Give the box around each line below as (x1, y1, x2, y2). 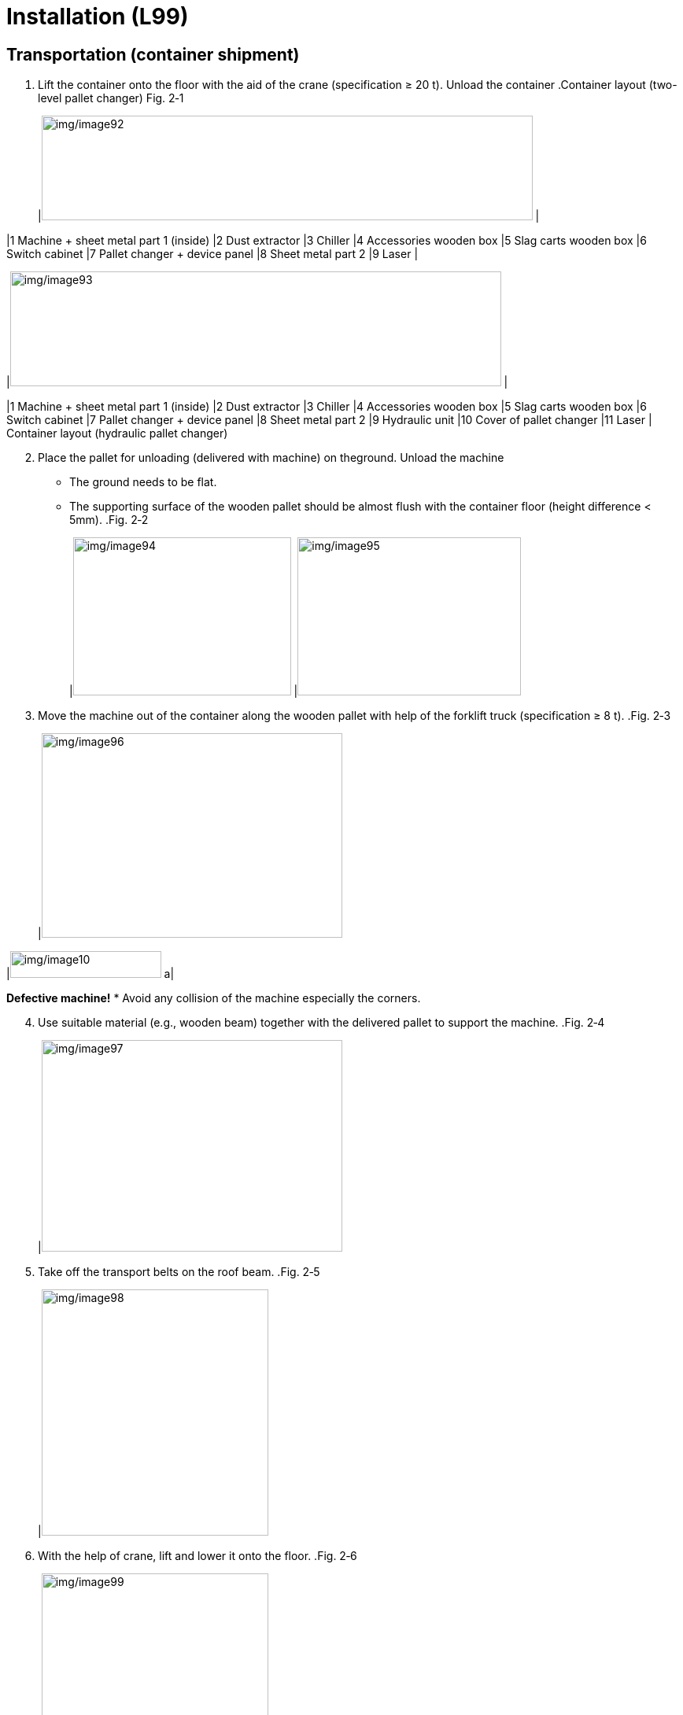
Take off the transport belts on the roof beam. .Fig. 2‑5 (38, 1265, 320, 1279)
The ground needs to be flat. (69, 475, 217, 489)
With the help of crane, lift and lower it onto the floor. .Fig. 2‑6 (38, 1549, 357, 1563)
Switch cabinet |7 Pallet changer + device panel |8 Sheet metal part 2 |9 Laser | (6, 247, 419, 261)
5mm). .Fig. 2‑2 (69, 513, 149, 527)
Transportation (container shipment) (6, 44, 300, 65)
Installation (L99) (6, 3, 189, 30)
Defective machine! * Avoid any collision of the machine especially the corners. (6, 991, 421, 1005)
